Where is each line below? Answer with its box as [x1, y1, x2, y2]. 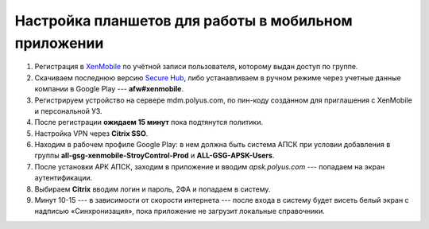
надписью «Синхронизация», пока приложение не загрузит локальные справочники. [34, 207, 325, 216]
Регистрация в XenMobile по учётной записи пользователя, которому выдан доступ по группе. [34, 62, 358, 72]
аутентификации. [34, 173, 93, 183]
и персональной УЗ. [34, 106, 102, 115]
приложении [14, 34, 104, 52]
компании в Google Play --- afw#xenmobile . [34, 84, 184, 94]
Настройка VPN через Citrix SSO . [34, 128, 149, 138]
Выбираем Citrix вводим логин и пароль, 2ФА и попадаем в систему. [34, 184, 271, 194]
